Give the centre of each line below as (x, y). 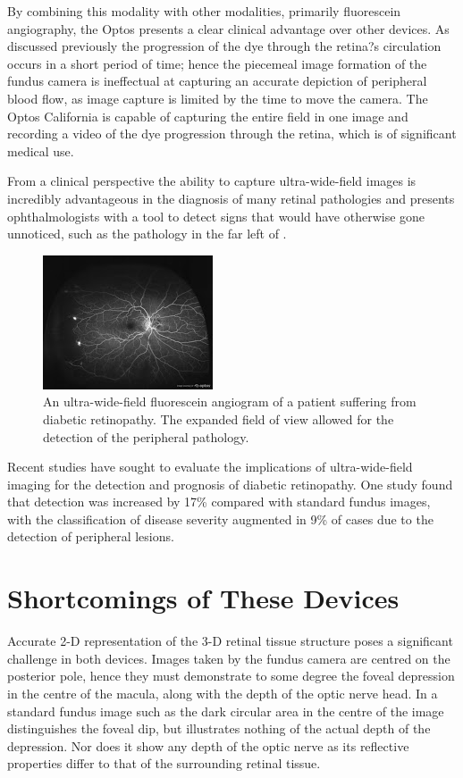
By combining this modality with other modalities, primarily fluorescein (204, 11)
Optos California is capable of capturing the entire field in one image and (208, 116)
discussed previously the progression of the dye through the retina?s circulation (224, 46)
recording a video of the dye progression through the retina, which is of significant (232, 134)
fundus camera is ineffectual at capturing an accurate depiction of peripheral (217, 81)
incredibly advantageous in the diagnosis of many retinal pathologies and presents (231, 198)
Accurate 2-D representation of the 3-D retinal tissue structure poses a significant (230, 641)
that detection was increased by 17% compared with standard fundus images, (219, 502)
